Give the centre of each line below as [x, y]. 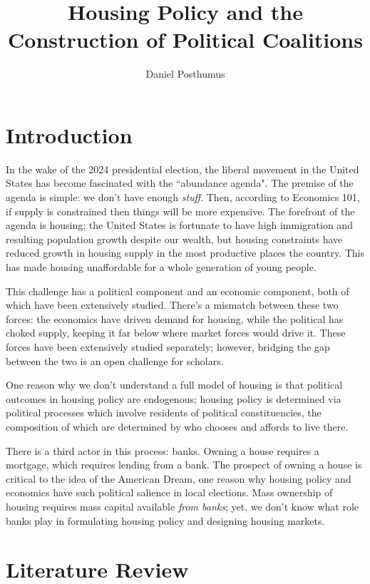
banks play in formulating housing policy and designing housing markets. [165, 520]
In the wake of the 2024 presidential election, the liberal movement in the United [183, 169]
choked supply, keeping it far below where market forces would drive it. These [176, 333]
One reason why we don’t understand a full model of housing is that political [174, 385]
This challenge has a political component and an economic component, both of [178, 291]
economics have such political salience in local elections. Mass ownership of [169, 492]
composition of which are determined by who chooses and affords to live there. [177, 426]
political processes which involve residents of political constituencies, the [164, 413]
